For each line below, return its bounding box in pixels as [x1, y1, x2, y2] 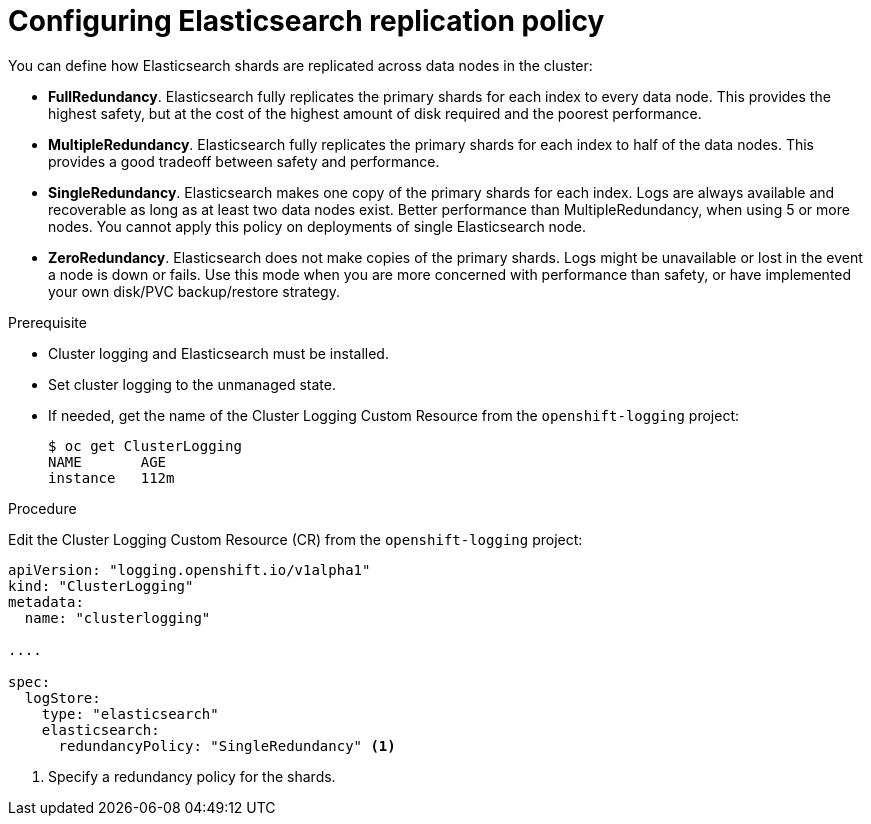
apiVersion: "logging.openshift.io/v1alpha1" [8, 561, 371, 578]
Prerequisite [8, 313, 87, 331]
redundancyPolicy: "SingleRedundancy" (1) [58, 737, 396, 754]
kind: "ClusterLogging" [8, 577, 194, 594]
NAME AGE [48, 453, 167, 470]
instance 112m [48, 469, 175, 486]
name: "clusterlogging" [24, 609, 211, 626]
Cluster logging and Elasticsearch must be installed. [48, 344, 389, 362]
